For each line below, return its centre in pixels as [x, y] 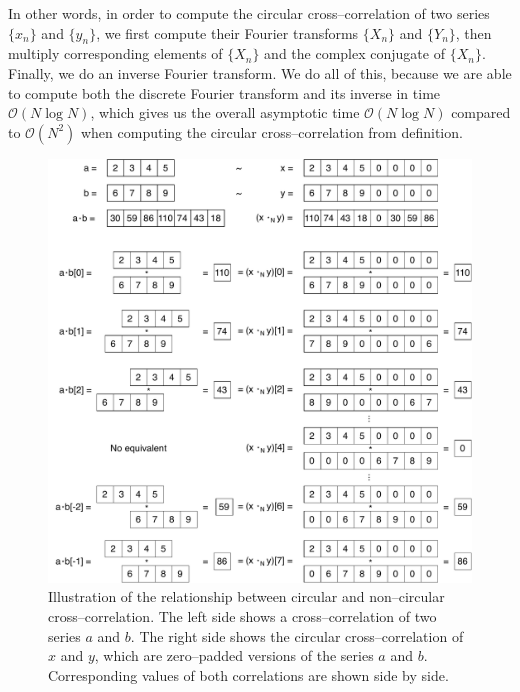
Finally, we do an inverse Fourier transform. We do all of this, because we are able [260, 72]
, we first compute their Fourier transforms [227, 32]
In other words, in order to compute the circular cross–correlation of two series [249, 13]
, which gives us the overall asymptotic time [225, 112]
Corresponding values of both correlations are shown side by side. [248, 674]
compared [481, 112]
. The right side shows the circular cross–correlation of [297, 635]
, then [473, 32]
